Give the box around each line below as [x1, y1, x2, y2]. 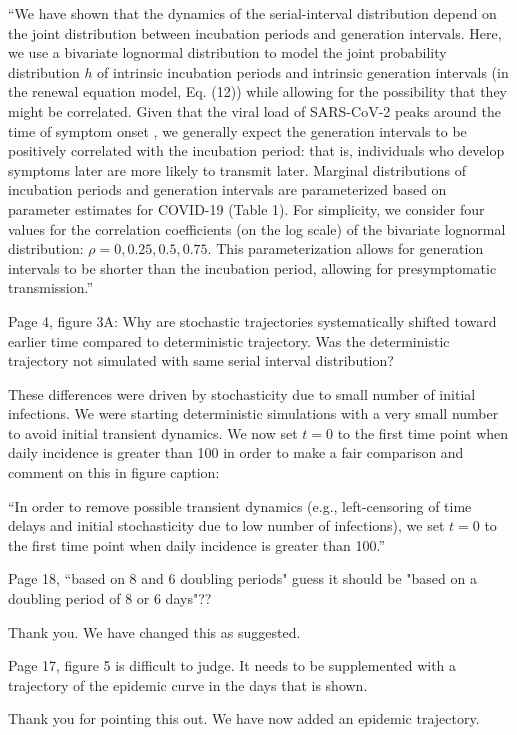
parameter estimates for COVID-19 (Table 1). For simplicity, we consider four [8, 198, 485, 219]
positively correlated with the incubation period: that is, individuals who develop [8, 140, 505, 161]
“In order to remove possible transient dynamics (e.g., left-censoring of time [8, 495, 472, 516]
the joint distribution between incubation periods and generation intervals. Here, [8, 22, 502, 43]
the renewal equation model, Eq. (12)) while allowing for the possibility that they [8, 81, 508, 102]
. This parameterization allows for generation [207, 238, 484, 259]
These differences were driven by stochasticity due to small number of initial [8, 383, 476, 404]
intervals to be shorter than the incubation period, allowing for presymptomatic [8, 257, 497, 278]
